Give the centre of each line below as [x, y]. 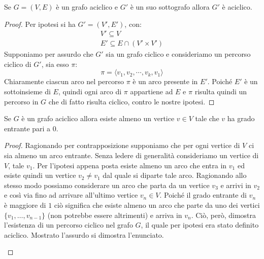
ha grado [241, 118]
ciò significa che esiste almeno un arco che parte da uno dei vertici [157, 205]
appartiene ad [152, 91]
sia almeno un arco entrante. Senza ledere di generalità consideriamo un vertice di [131, 155]
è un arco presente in [165, 81]
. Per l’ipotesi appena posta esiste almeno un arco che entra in [130, 165]
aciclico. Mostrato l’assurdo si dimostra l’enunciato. [84, 234]
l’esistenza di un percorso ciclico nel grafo [69, 225]
